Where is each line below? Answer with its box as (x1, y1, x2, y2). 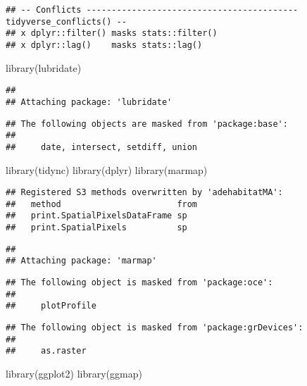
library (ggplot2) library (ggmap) (6, 366, 142, 380)
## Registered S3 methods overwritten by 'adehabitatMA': (6, 187, 283, 198)
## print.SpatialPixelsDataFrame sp (6, 211, 187, 221)
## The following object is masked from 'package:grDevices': (6, 323, 303, 332)
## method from (6, 199, 198, 209)
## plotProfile (6, 301, 96, 311)
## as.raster (6, 346, 87, 356)
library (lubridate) (6, 60, 82, 75)
